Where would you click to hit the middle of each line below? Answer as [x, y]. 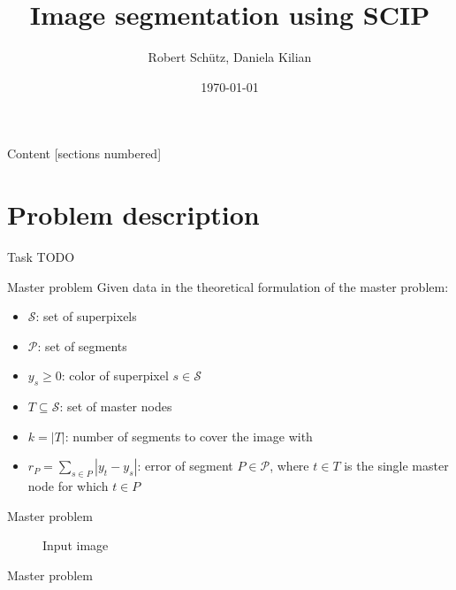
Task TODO [41, 257]
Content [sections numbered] [84, 153]
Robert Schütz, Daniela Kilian [230, 57]
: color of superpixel [115, 375]
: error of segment [185, 466]
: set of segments [82, 345]
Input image [76, 545]
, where [289, 466]
